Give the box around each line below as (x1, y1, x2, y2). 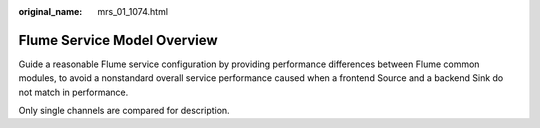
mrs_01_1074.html (97, 6, 169, 17)
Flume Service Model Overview (18, 31, 218, 49)
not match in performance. (18, 86, 129, 98)
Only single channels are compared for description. (18, 105, 230, 117)
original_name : (18, 6, 83, 17)
